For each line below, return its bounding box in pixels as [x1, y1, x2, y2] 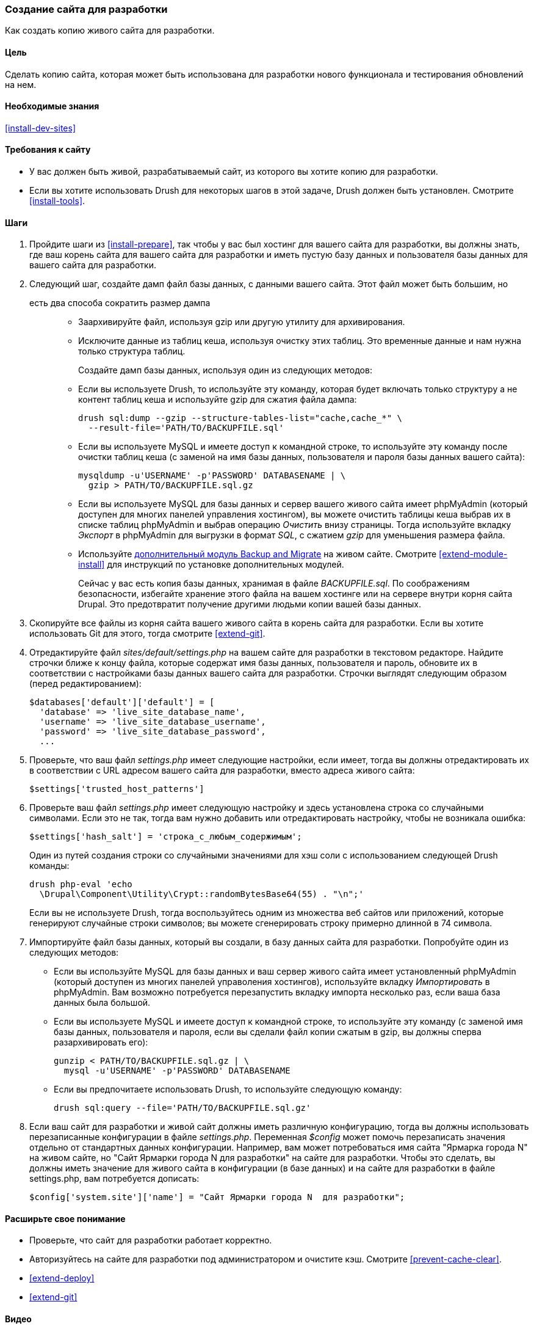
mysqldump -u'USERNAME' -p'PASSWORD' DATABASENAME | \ [78, 470, 346, 481]
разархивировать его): [54, 1037, 148, 1048]
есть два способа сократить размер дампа [29, 298, 211, 309]
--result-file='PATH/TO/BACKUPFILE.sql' [88, 423, 284, 433]
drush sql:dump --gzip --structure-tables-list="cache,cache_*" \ [78, 413, 403, 423]
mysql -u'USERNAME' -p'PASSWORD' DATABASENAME [63, 1066, 290, 1076]
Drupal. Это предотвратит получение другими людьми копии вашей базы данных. [78, 599, 421, 610]
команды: [29, 860, 70, 871]
